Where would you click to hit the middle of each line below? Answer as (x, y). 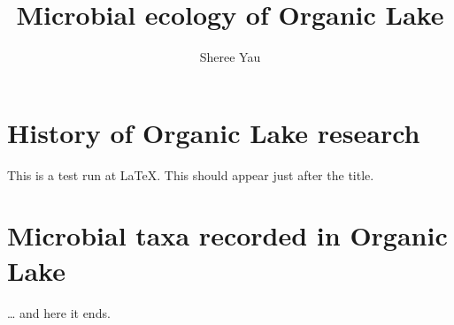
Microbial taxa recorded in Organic (227, 235)
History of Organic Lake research (214, 132)
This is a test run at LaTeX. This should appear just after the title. (191, 174)
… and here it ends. (59, 312)
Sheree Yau (230, 57)
